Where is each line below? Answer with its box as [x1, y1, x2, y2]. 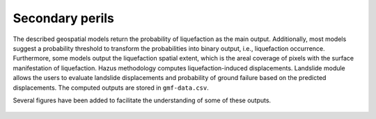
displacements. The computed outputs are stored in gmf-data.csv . [13, 84, 209, 92]
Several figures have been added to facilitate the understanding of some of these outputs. [13, 96, 272, 104]
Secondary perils [13, 10, 115, 26]
